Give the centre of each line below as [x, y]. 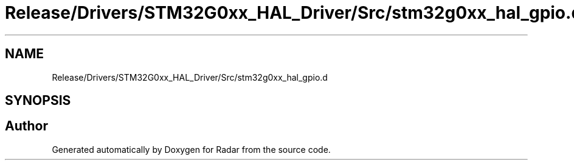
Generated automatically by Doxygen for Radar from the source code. [191, 149]
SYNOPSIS [38, 101]
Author [26, 126]
